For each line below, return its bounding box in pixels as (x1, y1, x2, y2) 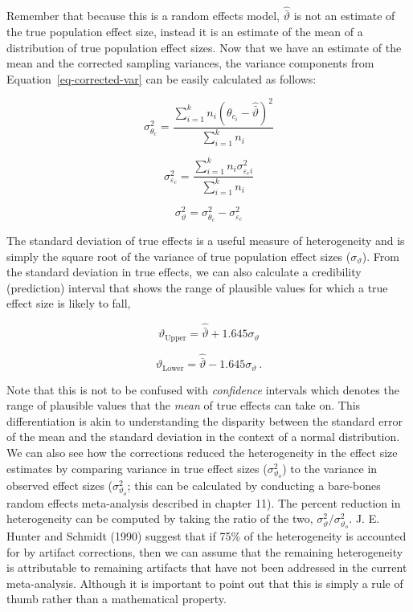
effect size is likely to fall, (6, 295, 131, 312)
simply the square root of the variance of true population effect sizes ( (6, 247, 351, 264)
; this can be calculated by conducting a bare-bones (127, 477, 381, 494)
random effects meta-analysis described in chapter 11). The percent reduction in (6, 494, 401, 511)
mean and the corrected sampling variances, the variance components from (6, 55, 374, 71)
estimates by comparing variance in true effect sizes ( (6, 459, 268, 476)
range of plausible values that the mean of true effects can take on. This (6, 397, 361, 414)
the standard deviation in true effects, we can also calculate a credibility (6, 263, 362, 280)
